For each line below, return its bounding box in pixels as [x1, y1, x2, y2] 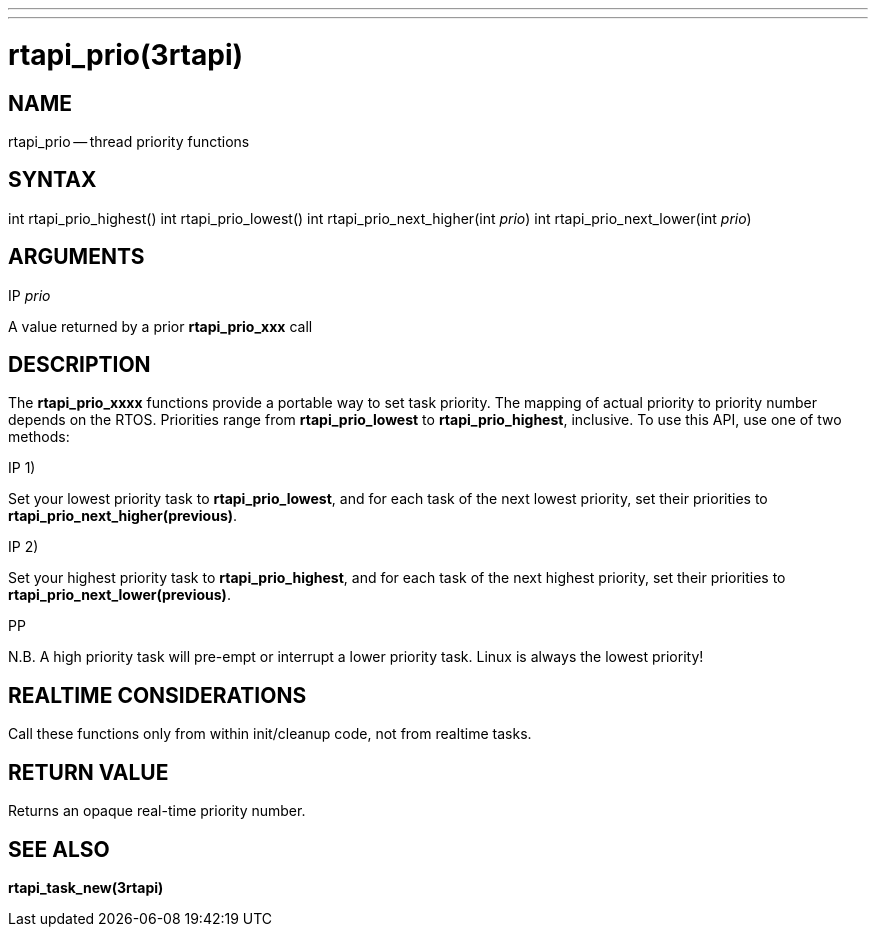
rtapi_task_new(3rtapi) [8, 878, 164, 896]
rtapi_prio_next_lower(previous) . [8, 586, 231, 604]
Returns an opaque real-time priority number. [8, 802, 306, 820]
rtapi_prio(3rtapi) [8, 37, 244, 72]
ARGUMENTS [8, 244, 145, 270]
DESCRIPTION [8, 352, 151, 378]
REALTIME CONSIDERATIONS [8, 682, 307, 708]
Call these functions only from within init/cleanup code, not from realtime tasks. [8, 725, 532, 743]
